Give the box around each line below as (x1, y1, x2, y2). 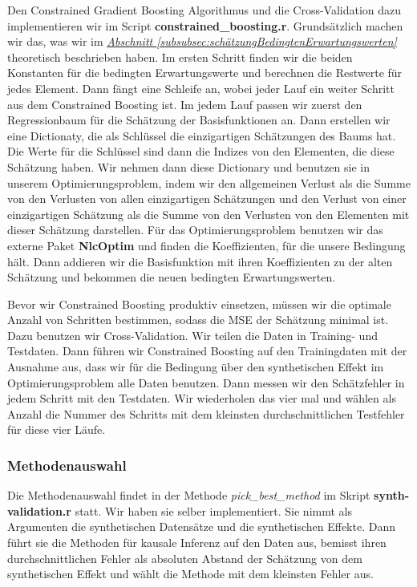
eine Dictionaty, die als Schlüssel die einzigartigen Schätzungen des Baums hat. (7, 127, 396, 144)
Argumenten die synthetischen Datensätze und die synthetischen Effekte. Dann (7, 518, 395, 535)
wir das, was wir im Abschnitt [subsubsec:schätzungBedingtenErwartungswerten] (7, 33, 397, 50)
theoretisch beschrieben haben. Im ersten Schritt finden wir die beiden (7, 48, 353, 65)
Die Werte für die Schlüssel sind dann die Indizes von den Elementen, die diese (7, 143, 395, 160)
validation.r (7, 502, 71, 519)
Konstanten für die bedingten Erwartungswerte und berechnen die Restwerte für (7, 64, 403, 81)
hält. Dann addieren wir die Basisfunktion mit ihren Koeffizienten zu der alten (7, 253, 393, 269)
